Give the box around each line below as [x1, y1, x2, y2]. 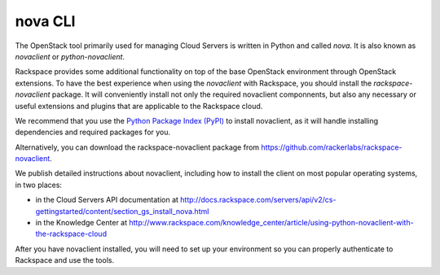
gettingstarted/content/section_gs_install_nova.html [35, 206, 209, 216]
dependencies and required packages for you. [15, 127, 171, 137]
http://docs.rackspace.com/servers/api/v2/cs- [180, 195, 337, 205]
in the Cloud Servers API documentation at [35, 195, 179, 205]
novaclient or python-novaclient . [15, 51, 125, 61]
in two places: [15, 180, 63, 190]
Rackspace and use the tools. [15, 255, 114, 265]
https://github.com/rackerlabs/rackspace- [261, 142, 403, 152]
